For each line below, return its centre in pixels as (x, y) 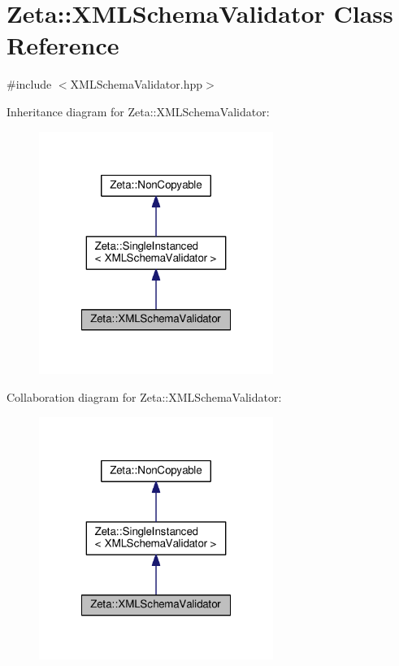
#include (29, 84)
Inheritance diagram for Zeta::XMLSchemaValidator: (138, 111)
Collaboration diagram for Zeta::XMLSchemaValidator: (144, 396)
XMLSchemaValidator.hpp (137, 84)
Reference (63, 45)
